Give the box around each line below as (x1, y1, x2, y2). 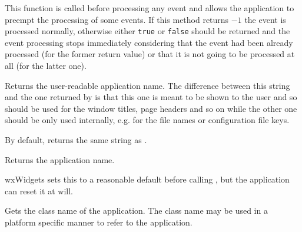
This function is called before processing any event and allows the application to (5, 2, 294, 14)
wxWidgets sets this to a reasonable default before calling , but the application (5, 173, 290, 185)
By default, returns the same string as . (5, 134, 147, 145)
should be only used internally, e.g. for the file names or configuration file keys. (5, 114, 290, 126)
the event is (244, 13, 286, 25)
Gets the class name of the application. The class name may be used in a (5, 204, 268, 217)
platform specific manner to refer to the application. (5, 216, 193, 228)
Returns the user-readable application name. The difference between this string (5, 79, 290, 91)
